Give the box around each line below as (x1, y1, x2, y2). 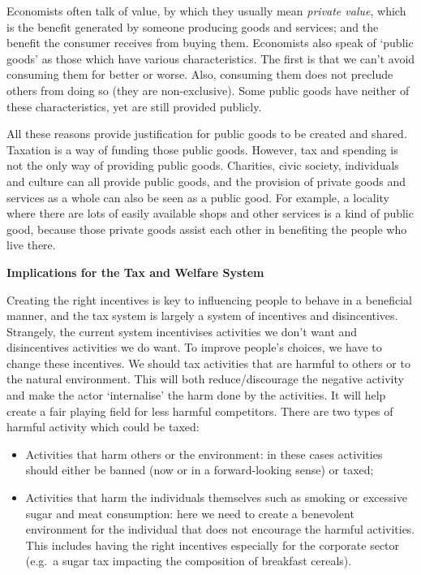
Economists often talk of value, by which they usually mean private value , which (6, 2, 406, 19)
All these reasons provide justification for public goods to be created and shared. (6, 125, 407, 142)
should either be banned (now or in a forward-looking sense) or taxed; (25, 461, 374, 478)
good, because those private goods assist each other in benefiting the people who (6, 220, 407, 237)
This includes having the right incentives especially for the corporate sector (25, 536, 400, 553)
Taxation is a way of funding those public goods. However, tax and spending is (6, 141, 398, 158)
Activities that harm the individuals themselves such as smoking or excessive (25, 489, 407, 506)
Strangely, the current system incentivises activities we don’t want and (6, 322, 358, 339)
